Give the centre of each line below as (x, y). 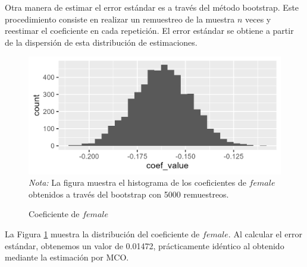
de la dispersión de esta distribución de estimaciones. (101, 42)
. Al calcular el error (265, 234)
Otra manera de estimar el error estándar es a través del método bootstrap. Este (152, 7)
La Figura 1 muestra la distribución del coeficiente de (102, 234)
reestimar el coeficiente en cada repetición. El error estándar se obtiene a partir (149, 31)
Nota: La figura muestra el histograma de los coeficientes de (137, 182)
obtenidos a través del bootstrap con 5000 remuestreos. (129, 194)
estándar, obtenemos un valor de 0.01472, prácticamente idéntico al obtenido (145, 245)
